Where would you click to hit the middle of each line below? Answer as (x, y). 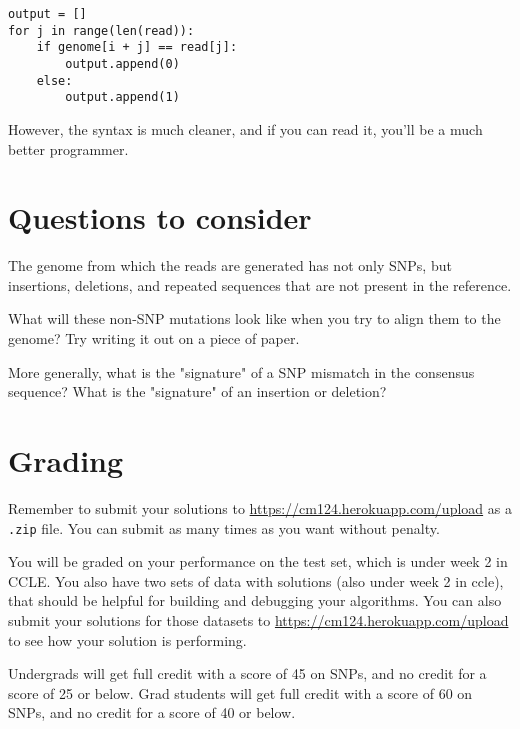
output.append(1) (122, 97)
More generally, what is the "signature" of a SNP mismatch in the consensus (241, 371)
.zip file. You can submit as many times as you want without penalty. (224, 527)
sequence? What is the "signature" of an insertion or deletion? (197, 391)
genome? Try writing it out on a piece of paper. (154, 338)
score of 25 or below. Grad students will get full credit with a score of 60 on (240, 692)
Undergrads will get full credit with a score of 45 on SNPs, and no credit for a (247, 673)
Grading (66, 460)
